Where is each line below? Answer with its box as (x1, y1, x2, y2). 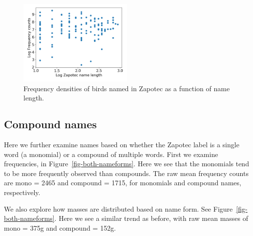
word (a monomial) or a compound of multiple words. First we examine (4, 149, 218, 159)
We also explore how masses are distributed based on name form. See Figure (4, 203, 233, 214)
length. (23, 93, 44, 103)
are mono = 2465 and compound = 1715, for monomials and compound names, (4, 177, 241, 188)
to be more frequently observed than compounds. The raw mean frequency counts (4, 168, 249, 178)
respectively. (4, 187, 41, 197)
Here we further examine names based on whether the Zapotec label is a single (4, 139, 239, 149)
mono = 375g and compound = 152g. (4, 222, 116, 233)
